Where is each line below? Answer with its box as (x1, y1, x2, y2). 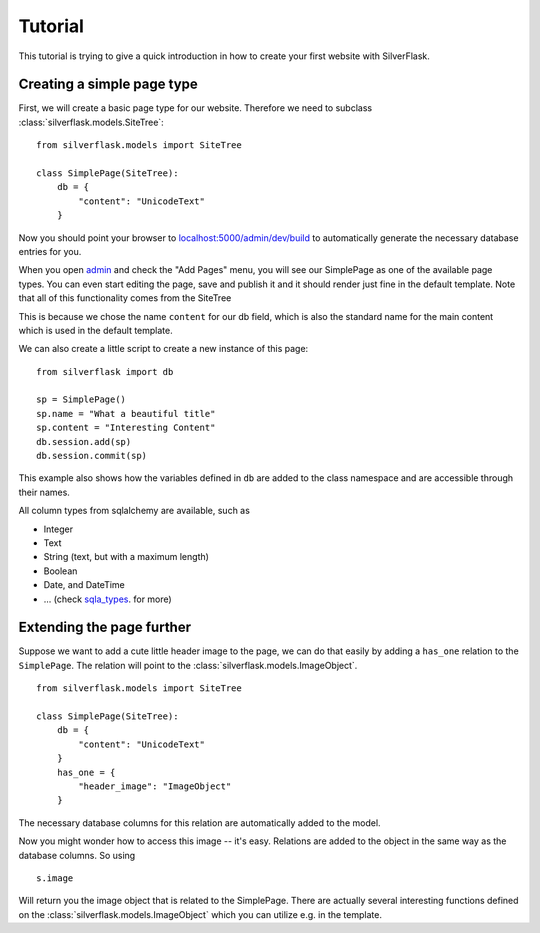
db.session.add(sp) (36, 436, 132, 447)
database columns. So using (18, 849, 136, 861)
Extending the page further (18, 619, 192, 636)
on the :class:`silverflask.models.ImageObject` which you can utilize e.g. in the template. (18, 908, 382, 920)
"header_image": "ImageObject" (78, 780, 232, 792)
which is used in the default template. (18, 324, 174, 336)
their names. (18, 486, 70, 498)
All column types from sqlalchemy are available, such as (18, 505, 250, 517)
